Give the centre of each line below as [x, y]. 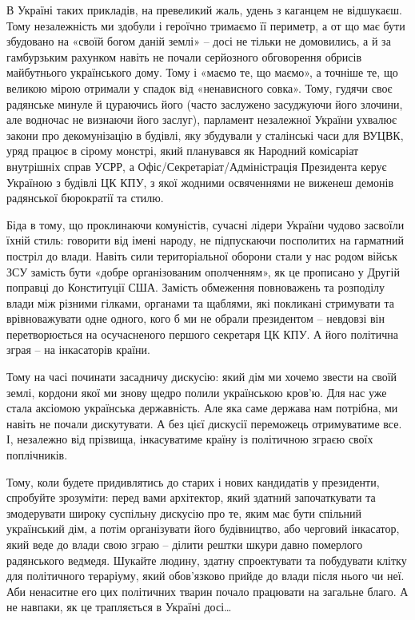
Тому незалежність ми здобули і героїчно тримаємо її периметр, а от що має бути [206, 25]
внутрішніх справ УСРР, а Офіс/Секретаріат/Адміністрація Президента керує [197, 166]
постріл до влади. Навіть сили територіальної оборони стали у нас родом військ [202, 255]
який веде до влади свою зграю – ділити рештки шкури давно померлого [185, 544]
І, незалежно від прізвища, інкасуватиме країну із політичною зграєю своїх [190, 439]
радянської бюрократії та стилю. [85, 198]
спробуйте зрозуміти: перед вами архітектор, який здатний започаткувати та [191, 497]
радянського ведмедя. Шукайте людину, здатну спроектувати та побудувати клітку [207, 560]
